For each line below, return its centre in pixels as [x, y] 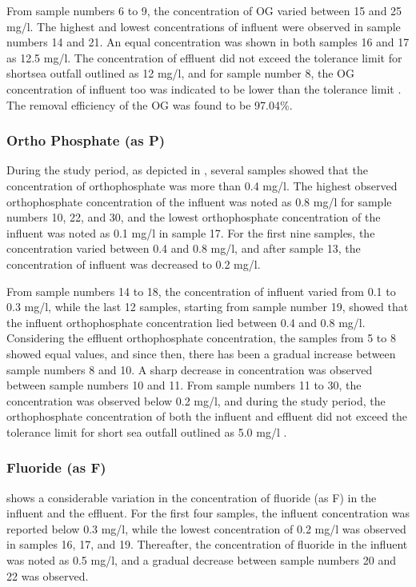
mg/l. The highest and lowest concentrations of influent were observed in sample [204, 26]
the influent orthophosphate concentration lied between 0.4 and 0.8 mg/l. [186, 322]
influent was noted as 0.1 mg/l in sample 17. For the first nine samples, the [191, 232]
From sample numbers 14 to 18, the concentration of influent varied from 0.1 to [201, 291]
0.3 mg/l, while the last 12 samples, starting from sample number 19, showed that [208, 307]
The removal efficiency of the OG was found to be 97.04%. [150, 104]
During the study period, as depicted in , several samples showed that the [187, 170]
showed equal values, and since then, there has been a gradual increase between [201, 353]
